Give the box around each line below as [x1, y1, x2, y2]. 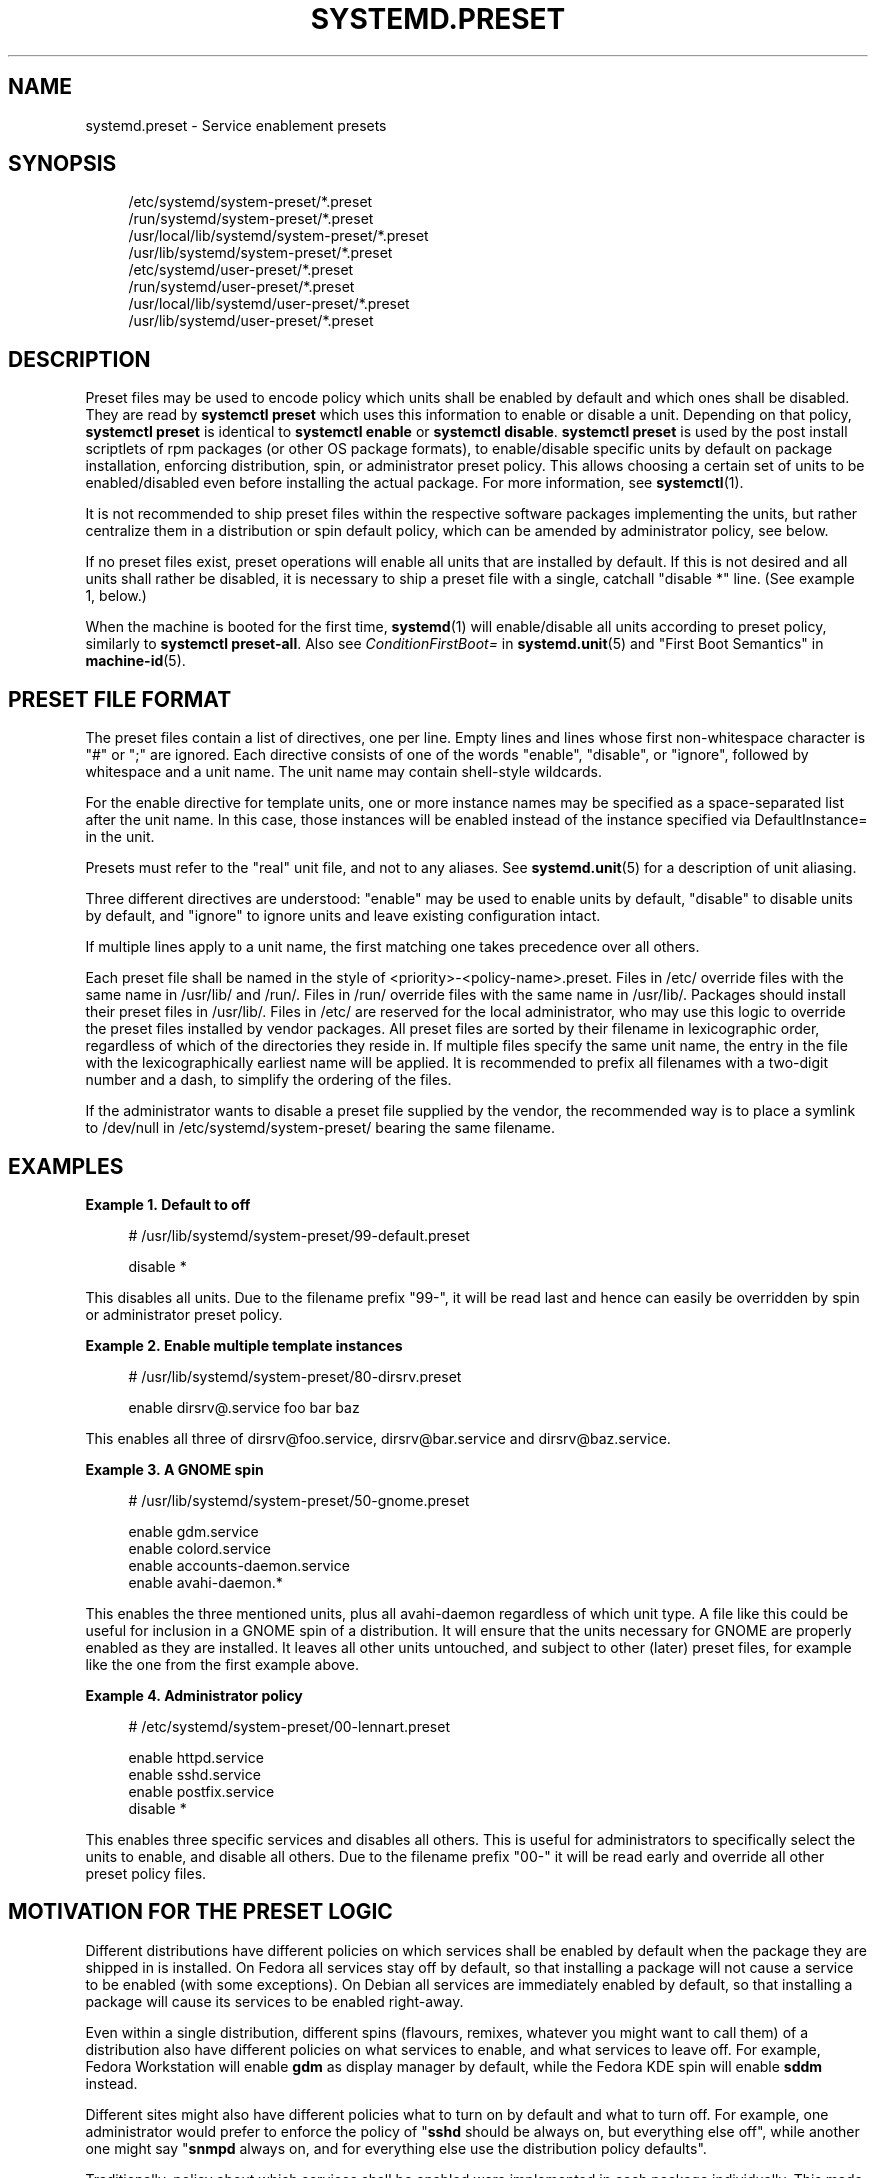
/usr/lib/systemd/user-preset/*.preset [128, 312, 374, 330]
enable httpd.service [128, 1748, 264, 1766]
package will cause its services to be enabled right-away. [85, 1992, 464, 2010]
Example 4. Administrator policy [85, 1686, 303, 1704]
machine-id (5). [85, 652, 186, 670]
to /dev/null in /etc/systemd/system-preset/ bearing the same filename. [85, 1119, 555, 1137]
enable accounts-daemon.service [128, 1556, 350, 1574]
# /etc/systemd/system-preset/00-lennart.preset [128, 1717, 450, 1735]
